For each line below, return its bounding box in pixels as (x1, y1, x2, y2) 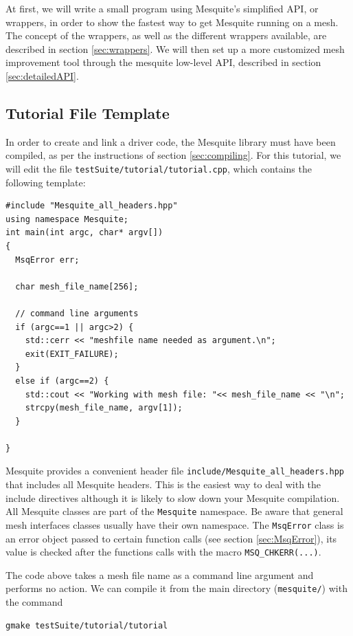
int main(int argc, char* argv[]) (5, 228, 163, 238)
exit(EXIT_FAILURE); (25, 349, 119, 359)
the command (5, 595, 63, 609)
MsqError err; (15, 254, 80, 265)
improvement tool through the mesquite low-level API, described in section (5, 55, 321, 69)
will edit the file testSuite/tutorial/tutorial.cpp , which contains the (5, 161, 312, 175)
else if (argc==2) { (15, 375, 109, 386)
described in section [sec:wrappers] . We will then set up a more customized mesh (5, 41, 345, 56)
